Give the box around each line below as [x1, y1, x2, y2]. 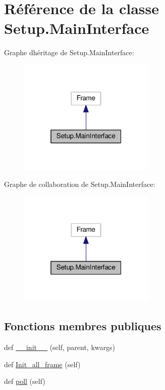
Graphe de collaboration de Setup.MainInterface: [4, 179, 155, 189]
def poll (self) [4, 376, 45, 386]
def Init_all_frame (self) [4, 359, 81, 369]
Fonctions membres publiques [4, 318, 161, 334]
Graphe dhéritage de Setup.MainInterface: [4, 47, 134, 58]
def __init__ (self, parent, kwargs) [4, 342, 115, 353]
